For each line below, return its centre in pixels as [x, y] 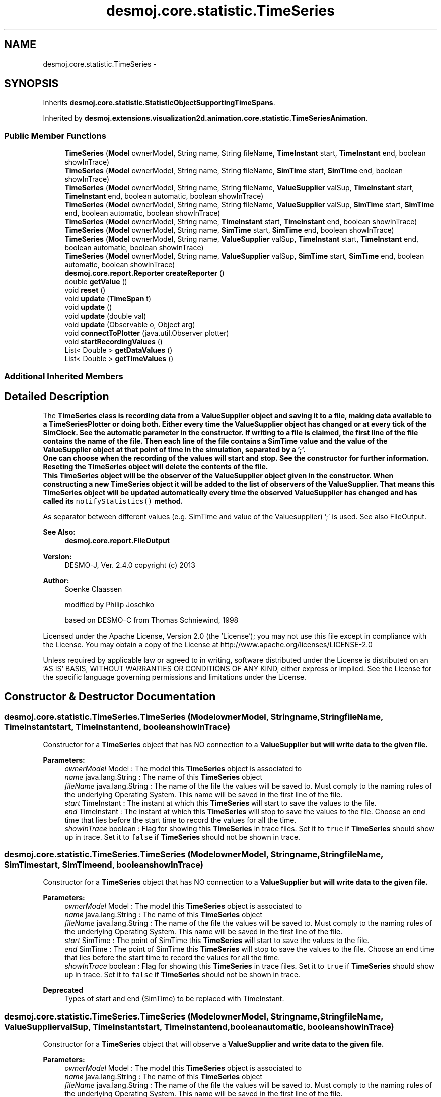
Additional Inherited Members [64, 376]
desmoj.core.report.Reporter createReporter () [144, 273]
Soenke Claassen [93, 589]
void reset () [85, 290]
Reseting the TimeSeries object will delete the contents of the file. [156, 467]
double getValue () [96, 282]
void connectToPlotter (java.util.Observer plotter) [147, 333]
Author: [56, 581]
